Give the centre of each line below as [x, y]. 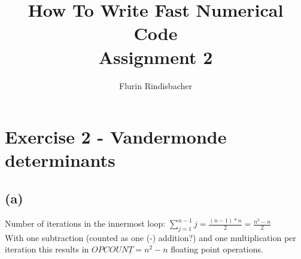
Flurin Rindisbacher [156, 85]
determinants [60, 160]
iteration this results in [47, 249]
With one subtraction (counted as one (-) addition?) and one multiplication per [150, 237]
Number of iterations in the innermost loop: [85, 223]
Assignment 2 [156, 57]
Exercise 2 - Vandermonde [116, 137]
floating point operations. [217, 249]
